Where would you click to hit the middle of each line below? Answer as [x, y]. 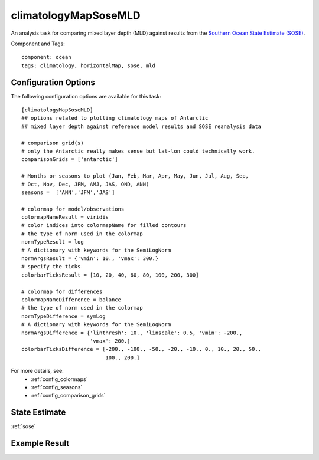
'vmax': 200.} [110, 341]
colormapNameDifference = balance [71, 300]
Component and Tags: [38, 44]
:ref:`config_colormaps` [59, 379]
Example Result [40, 443]
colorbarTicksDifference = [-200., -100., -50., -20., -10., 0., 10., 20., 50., [141, 349]
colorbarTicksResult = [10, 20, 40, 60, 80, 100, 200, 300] [110, 275]
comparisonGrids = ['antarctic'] [70, 160]
